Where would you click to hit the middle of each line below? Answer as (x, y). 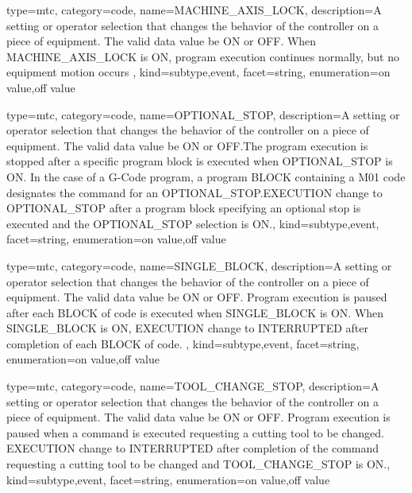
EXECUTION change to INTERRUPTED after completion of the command (193, 448)
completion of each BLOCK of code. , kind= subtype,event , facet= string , (183, 343)
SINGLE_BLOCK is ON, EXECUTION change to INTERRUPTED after (187, 328)
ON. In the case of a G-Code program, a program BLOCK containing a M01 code (206, 176)
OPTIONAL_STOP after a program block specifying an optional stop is (184, 208)
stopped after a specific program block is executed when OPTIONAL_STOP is (200, 161)
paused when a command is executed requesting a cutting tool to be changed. (195, 432)
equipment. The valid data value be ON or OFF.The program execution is (187, 145)
